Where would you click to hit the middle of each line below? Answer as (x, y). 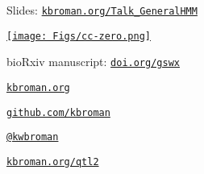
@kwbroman (33, 137)
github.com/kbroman (58, 112)
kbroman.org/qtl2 (53, 162)
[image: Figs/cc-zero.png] (79, 36)
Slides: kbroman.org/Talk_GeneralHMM (102, 10)
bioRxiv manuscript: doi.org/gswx (93, 62)
